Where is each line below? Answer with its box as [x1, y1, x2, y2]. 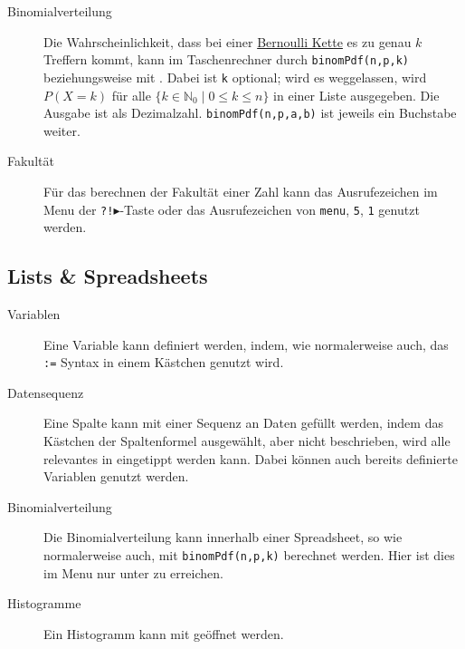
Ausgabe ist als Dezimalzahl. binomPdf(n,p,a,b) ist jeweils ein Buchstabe [43, 103, 457, 122]
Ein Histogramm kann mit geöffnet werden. [43, 624, 284, 643]
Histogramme [7, 594, 81, 613]
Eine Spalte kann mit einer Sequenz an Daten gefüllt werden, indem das [43, 413, 443, 432]
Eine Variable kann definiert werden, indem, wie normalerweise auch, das [43, 334, 449, 354]
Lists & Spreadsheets [7, 262, 208, 290]
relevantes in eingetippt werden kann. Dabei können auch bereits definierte [43, 449, 458, 468]
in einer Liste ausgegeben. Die [273, 85, 440, 104]
